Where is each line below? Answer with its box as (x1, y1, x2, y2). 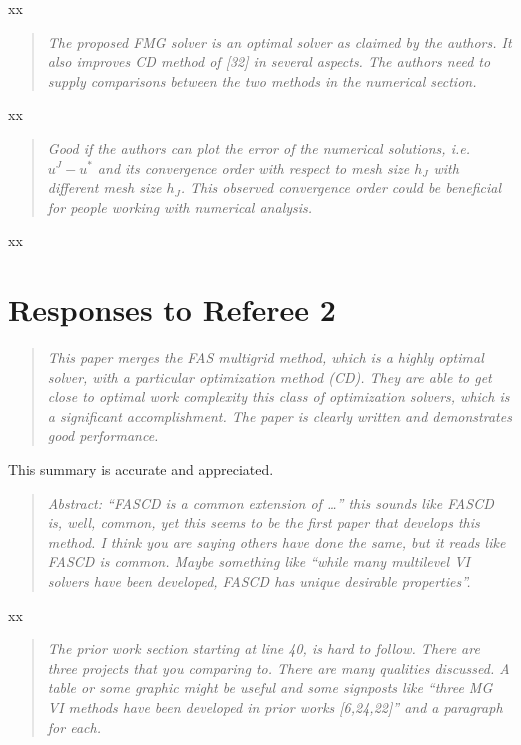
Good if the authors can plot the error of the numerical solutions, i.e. (47, 137, 470, 158)
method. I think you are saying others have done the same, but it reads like (47, 531, 506, 552)
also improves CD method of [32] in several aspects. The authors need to (47, 51, 491, 72)
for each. (47, 716, 101, 737)
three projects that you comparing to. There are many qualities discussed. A (47, 657, 510, 678)
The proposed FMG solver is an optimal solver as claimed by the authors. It (47, 31, 512, 52)
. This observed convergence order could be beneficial (180, 177, 501, 198)
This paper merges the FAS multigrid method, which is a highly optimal (47, 347, 484, 368)
